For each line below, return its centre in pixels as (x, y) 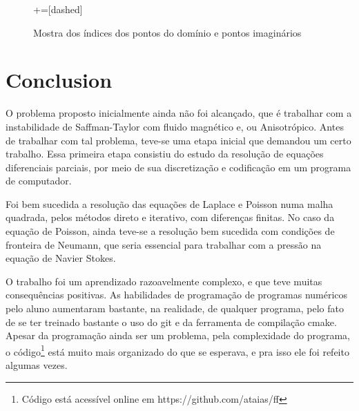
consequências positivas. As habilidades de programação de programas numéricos (177, 295)
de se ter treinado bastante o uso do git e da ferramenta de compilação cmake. (171, 322)
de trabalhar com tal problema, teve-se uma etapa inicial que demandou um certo (178, 140)
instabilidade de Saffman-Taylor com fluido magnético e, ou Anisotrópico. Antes (175, 126)
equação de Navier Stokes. (61, 258)
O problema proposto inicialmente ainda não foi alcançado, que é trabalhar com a (179, 113)
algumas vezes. (37, 365)
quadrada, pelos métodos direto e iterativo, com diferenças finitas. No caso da (170, 217)
